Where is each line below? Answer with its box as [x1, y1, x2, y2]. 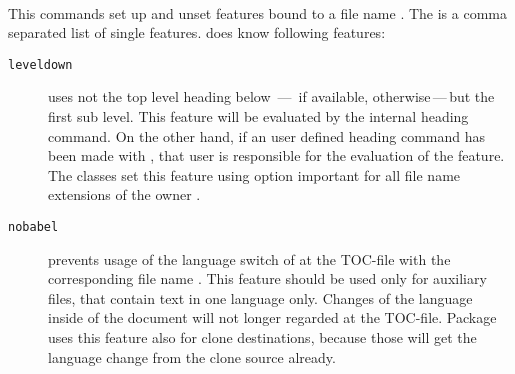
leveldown [8, 57, 73, 72]
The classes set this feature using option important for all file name [48, 164, 461, 185]
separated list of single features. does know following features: [8, 22, 386, 43]
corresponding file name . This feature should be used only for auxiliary [48, 268, 487, 289]
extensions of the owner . [48, 184, 201, 205]
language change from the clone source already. [48, 346, 336, 367]
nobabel [8, 220, 59, 234]
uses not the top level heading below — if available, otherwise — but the [48, 86, 495, 107]
